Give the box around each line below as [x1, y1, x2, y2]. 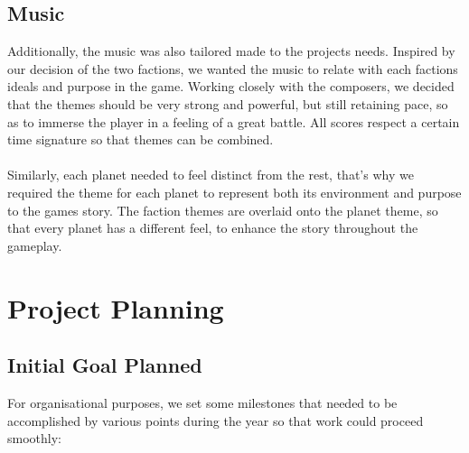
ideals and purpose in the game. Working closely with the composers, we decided [7, 77, 455, 96]
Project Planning [7, 289, 224, 326]
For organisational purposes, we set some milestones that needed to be [7, 393, 398, 411]
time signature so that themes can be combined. [7, 130, 274, 149]
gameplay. [7, 236, 62, 254]
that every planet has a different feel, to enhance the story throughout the [7, 218, 418, 237]
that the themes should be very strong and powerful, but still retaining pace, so [7, 94, 448, 113]
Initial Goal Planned [7, 351, 202, 379]
